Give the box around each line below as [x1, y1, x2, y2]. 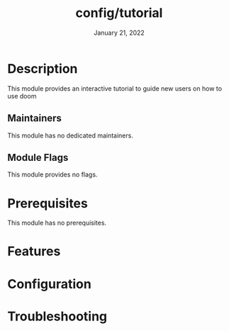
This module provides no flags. [7, 170, 98, 179]
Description [7, 60, 78, 77]
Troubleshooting [7, 308, 108, 324]
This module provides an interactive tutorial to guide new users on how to [7, 84, 222, 93]
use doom [7, 91, 37, 100]
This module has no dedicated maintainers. [7, 131, 133, 140]
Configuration [7, 276, 92, 292]
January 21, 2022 [93, 28, 145, 37]
